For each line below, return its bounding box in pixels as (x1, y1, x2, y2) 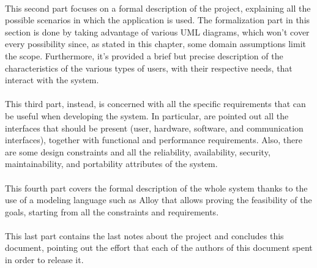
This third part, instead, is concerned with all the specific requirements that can (5, 97, 306, 110)
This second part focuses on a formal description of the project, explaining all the (5, 1, 311, 14)
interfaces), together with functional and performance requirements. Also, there (5, 133, 302, 146)
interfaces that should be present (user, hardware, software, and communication (5, 121, 304, 134)
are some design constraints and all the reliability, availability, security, (5, 145, 270, 158)
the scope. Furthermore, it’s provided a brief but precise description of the (5, 49, 283, 62)
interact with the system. (5, 73, 99, 86)
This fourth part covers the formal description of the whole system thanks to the (5, 181, 308, 194)
